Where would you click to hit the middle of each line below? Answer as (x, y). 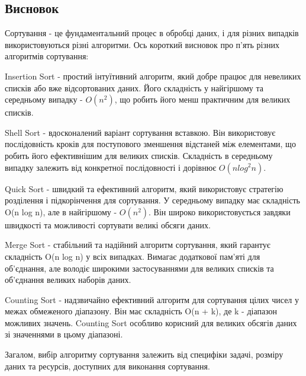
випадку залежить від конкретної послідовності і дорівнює (111, 167)
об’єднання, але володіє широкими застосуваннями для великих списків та (139, 268)
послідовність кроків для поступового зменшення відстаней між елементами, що (150, 144)
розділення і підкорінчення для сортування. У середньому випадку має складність (152, 200)
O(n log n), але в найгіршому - (61, 211)
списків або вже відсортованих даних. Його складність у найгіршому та (134, 87)
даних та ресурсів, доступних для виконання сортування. (107, 366)
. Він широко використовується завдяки (220, 211)
